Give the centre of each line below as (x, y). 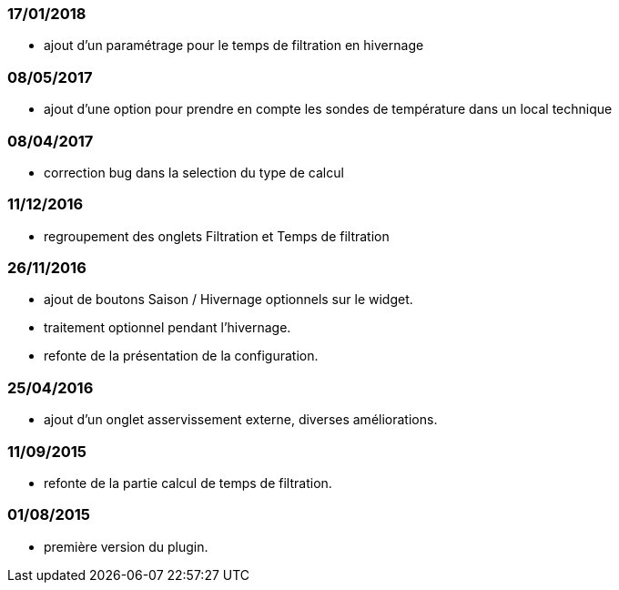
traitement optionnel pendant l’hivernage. (167, 328)
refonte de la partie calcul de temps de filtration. (188, 483)
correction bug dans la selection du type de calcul (194, 172)
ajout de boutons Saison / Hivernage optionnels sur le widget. (228, 300)
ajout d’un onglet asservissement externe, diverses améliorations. (241, 420)
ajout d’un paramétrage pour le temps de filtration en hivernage (234, 46)
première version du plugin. (126, 546)
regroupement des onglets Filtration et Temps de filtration (217, 236)
